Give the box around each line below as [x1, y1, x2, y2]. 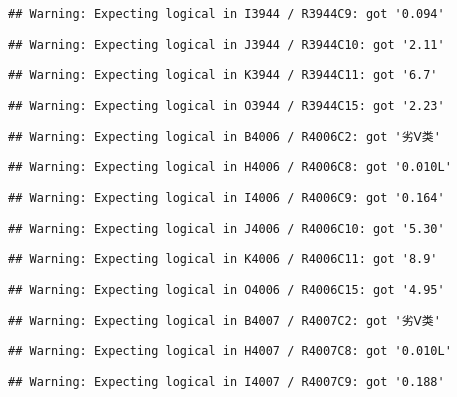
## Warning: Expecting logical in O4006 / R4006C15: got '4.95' [8, 282, 445, 297]
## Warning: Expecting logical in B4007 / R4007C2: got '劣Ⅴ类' [8, 313, 441, 328]
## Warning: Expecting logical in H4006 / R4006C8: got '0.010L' [8, 160, 452, 175]
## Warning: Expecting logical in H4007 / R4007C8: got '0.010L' [8, 344, 452, 359]
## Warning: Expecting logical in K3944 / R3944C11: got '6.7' [8, 68, 438, 83]
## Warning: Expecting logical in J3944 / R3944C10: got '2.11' [8, 37, 445, 52]
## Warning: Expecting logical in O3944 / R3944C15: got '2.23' [8, 98, 445, 113]
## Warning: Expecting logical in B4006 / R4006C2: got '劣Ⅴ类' [8, 129, 441, 144]
